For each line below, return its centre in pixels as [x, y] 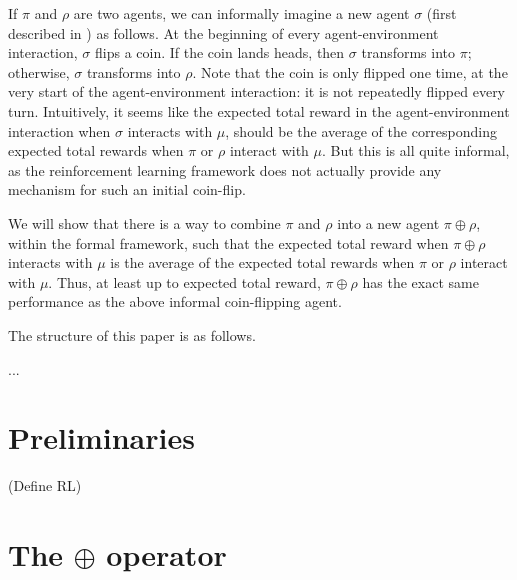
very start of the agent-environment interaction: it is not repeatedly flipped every [257, 91]
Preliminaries [101, 437]
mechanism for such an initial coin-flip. [127, 189]
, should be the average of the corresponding [361, 130]
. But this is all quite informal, [416, 150]
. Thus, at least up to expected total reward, [184, 281]
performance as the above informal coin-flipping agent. [175, 301]
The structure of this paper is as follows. [132, 334]
